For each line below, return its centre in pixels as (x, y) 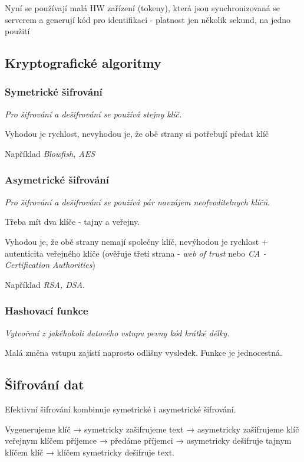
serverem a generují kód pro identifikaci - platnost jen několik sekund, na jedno (148, 19)
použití (17, 31)
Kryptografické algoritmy (83, 63)
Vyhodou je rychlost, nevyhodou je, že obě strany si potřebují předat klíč (137, 134)
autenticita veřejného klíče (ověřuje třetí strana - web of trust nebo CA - (136, 253)
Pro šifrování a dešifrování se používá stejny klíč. (93, 114)
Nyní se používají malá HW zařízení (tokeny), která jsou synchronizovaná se (143, 8)
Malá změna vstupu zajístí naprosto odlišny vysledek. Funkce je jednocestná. (143, 353)
